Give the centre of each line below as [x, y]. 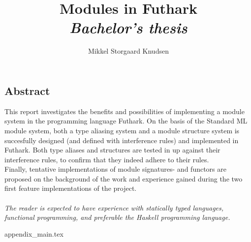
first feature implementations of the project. [71, 188]
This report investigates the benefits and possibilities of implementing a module [125, 111]
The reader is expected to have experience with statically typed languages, [114, 207]
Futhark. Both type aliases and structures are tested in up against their [112, 150]
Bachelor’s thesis [128, 28]
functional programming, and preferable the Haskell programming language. [117, 217]
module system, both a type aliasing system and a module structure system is [122, 130]
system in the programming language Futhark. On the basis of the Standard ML [126, 121]
